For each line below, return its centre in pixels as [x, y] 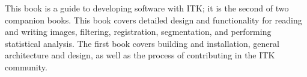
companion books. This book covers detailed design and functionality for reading [153, 20]
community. [26, 66]
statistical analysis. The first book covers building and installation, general [142, 43]
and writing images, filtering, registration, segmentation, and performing [138, 32]
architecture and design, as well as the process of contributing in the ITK [140, 55]
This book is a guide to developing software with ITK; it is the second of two [147, 8]
